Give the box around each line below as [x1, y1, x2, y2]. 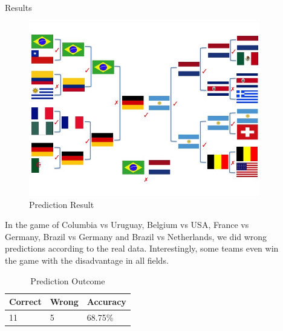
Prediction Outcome [30, 274, 105, 287]
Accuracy [86, 295, 126, 308]
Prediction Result [29, 198, 94, 210]
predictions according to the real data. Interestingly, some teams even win [5, 242, 279, 255]
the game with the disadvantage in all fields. [5, 254, 169, 267]
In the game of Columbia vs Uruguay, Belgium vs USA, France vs [5, 218, 249, 231]
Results [5, 1, 32, 13]
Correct [9, 295, 42, 308]
